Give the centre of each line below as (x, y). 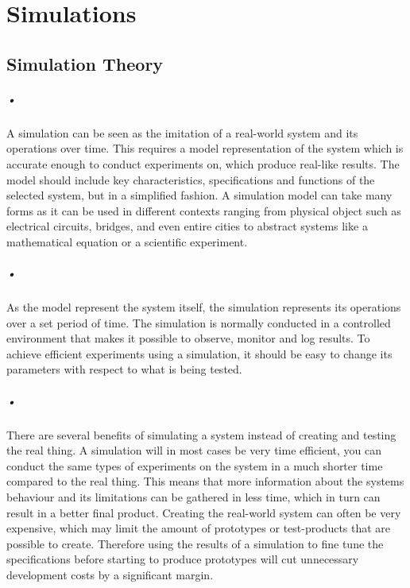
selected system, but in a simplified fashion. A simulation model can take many (199, 195)
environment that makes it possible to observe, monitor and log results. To (188, 338)
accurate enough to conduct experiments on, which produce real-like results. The (203, 163)
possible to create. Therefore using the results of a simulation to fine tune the (195, 543)
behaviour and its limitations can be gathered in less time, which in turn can (193, 496)
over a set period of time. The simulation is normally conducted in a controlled (199, 322)
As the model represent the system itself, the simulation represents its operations (204, 307)
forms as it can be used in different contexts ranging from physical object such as (204, 210)
